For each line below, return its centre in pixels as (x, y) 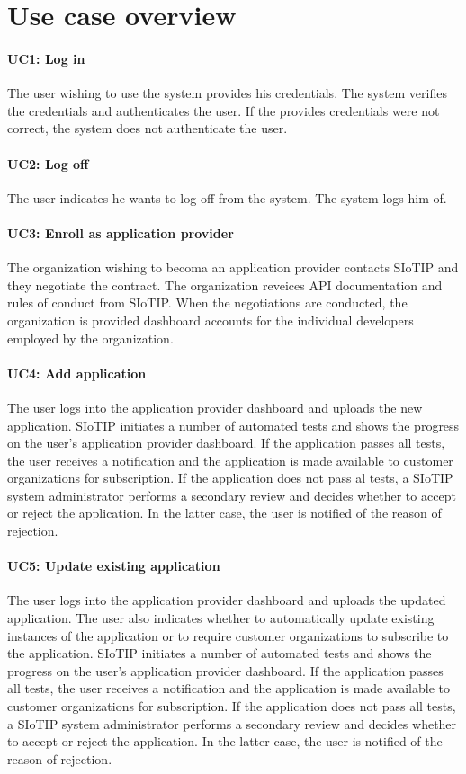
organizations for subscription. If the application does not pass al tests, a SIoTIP (230, 478)
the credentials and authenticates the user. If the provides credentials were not (224, 110)
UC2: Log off (48, 163)
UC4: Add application (77, 373)
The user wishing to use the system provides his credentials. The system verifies (227, 93)
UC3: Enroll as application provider (121, 232)
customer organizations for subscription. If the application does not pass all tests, (232, 706)
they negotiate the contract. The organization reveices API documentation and (225, 285)
